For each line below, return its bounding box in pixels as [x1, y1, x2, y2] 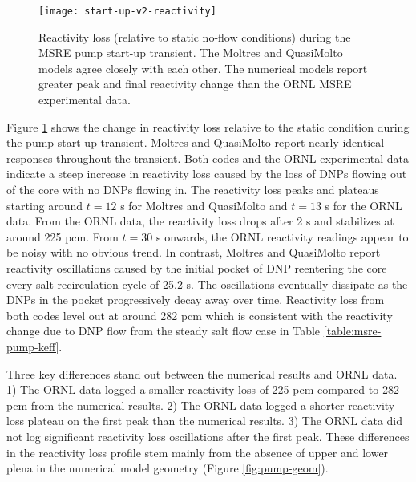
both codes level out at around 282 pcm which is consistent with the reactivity [6, 306, 393, 323]
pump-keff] [6, 338, 59, 354]
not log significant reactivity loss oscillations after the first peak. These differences [6, 427, 410, 444]
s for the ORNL [325, 196, 402, 213]
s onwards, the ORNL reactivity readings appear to [155, 228, 409, 245]
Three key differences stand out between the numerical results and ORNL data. [6, 365, 398, 382]
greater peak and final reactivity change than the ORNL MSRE [38, 75, 352, 92]
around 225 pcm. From [6, 228, 119, 245]
